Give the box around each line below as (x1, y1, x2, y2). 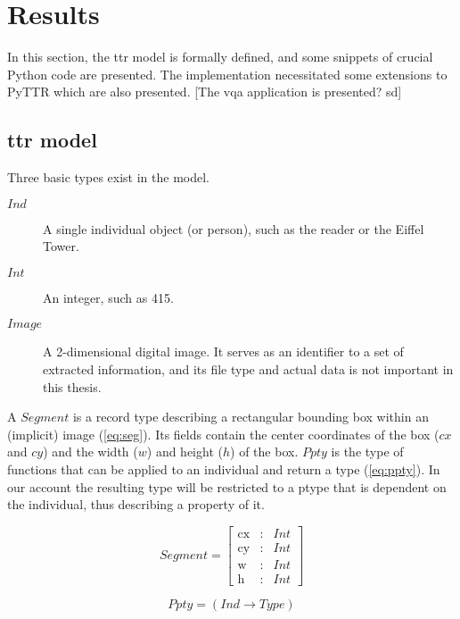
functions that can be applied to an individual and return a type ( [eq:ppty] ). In (7, 460, 440, 479)
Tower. (43, 237, 79, 255)
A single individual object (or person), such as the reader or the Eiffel (43, 219, 424, 238)
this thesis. (43, 377, 102, 396)
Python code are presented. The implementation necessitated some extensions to (7, 64, 448, 83)
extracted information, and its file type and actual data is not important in (43, 360, 454, 379)
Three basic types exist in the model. (7, 168, 209, 187)
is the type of (331, 442, 404, 461)
